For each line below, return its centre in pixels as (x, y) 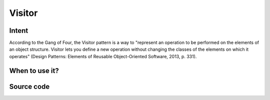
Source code (29, 86)
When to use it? (34, 70)
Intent (19, 31)
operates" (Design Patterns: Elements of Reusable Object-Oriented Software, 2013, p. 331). (103, 56)
